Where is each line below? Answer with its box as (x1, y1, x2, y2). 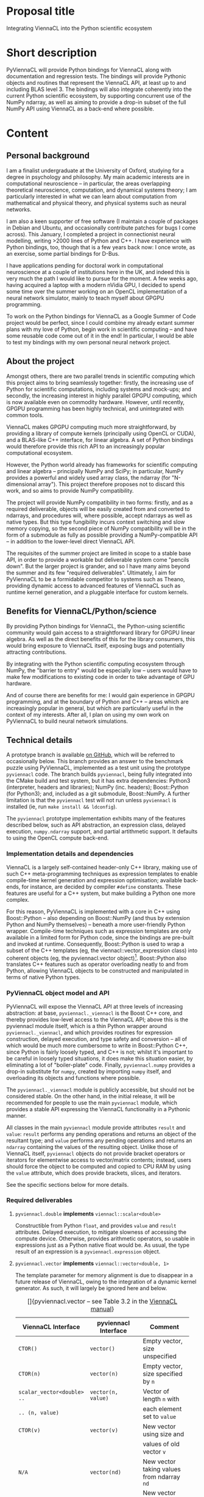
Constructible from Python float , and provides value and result (15, 1222, 177, 1229)
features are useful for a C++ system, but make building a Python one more (6, 890, 196, 897)
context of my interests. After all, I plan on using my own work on (6, 711, 169, 718)
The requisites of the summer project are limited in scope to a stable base (6, 549, 191, 557)
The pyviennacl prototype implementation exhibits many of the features (6, 815, 186, 822)
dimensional (6, 480, 37, 488)
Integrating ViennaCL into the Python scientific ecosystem (6, 24, 152, 32)
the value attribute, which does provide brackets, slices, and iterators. (6, 1169, 181, 1176)
